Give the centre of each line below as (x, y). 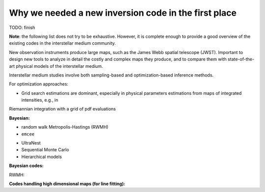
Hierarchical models (42, 157)
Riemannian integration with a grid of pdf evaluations (63, 109)
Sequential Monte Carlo (45, 150)
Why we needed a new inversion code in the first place (123, 13)
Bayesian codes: (26, 166)
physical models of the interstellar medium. (59, 66)
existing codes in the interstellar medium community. (63, 43)
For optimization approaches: (39, 84)
